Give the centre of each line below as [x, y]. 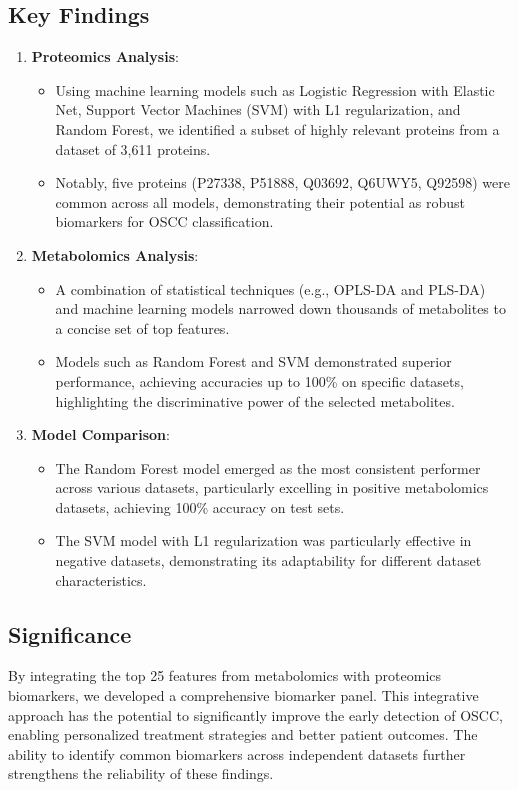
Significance [70, 633]
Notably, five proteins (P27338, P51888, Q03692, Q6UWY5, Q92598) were [282, 182]
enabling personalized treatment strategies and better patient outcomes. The [243, 734]
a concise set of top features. [142, 327]
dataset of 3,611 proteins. [133, 148]
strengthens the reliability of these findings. [141, 773]
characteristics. [101, 579]
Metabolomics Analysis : [115, 254]
